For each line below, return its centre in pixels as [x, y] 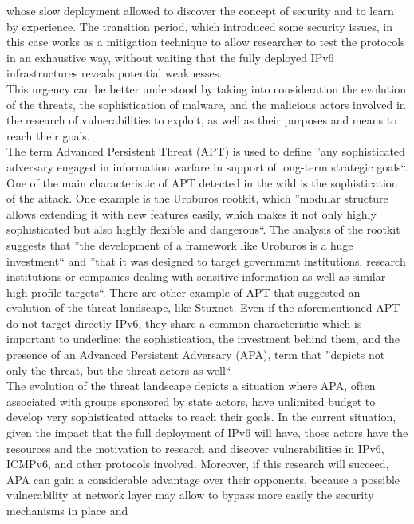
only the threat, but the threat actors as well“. [120, 370]
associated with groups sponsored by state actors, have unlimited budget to [191, 401]
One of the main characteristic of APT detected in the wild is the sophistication [202, 182]
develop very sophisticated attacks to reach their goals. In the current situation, [201, 417]
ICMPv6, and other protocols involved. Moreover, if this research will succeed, [198, 464]
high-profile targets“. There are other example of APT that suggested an [183, 292]
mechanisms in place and [67, 510]
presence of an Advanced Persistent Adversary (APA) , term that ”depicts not [196, 355]
